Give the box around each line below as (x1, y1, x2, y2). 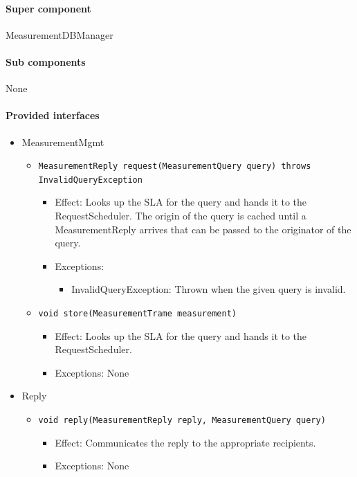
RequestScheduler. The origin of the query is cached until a (55, 208, 306, 223)
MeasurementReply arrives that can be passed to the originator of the (55, 222, 351, 236)
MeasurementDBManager (6, 27, 113, 42)
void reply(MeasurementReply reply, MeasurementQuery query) (38, 415, 326, 426)
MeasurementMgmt (21, 134, 104, 149)
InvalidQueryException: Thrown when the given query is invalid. (71, 282, 346, 296)
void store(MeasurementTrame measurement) (38, 309, 237, 319)
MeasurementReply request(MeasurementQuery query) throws (38, 161, 311, 172)
